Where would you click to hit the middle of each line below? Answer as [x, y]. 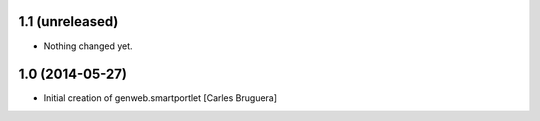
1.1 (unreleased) [68, 21]
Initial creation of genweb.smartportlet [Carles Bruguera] [160, 98]
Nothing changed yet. [88, 46]
